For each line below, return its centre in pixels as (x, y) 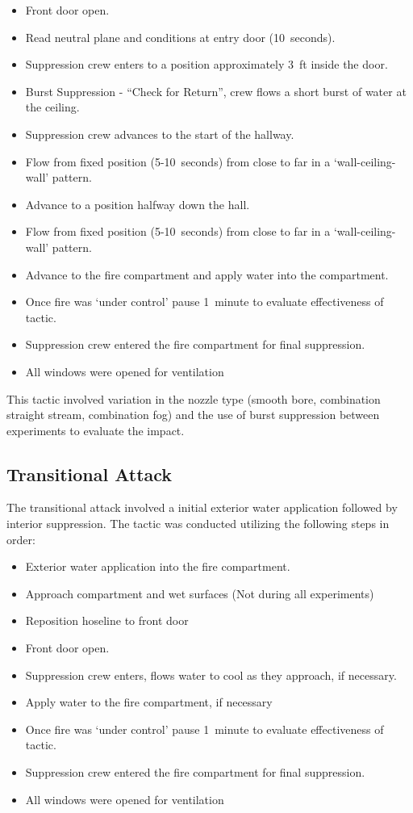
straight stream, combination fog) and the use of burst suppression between (193, 415)
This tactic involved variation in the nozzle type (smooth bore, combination (194, 398)
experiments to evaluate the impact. (96, 430)
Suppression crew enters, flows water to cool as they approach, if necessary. (211, 675)
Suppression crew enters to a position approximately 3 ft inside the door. (206, 64)
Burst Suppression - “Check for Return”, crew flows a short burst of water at (216, 91)
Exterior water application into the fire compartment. (158, 566)
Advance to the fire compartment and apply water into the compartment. (207, 274)
